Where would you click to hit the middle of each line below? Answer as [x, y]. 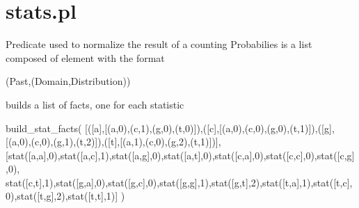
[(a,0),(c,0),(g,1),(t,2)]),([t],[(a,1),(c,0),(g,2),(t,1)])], [113, 142]
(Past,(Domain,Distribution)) [68, 81]
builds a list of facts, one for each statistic [95, 104]
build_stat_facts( [44, 128]
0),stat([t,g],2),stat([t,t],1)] [62, 196]
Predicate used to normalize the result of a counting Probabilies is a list [159, 44]
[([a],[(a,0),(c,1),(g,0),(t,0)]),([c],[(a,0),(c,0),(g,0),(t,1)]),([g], [210, 128]
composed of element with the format [85, 57]
